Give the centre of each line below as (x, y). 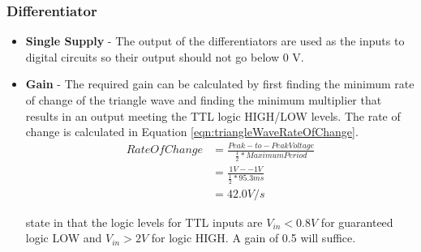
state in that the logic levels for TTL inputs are (144, 222)
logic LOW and (64, 238)
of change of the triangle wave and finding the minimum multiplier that (204, 100)
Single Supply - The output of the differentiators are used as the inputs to (215, 41)
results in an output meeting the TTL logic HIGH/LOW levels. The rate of (213, 115)
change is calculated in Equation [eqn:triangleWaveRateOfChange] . (192, 132)
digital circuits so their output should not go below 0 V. (165, 56)
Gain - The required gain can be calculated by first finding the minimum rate (220, 84)
